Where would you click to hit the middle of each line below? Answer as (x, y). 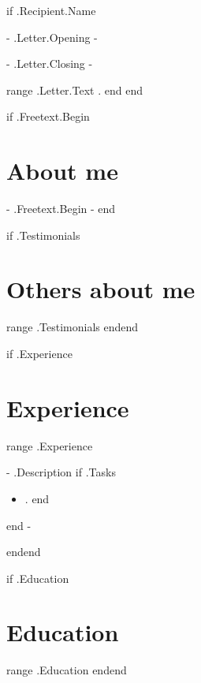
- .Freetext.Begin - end (61, 209)
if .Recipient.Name (51, 10)
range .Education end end (67, 670)
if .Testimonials (43, 235)
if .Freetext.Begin (48, 116)
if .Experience (39, 353)
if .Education (38, 578)
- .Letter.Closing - (50, 63)
